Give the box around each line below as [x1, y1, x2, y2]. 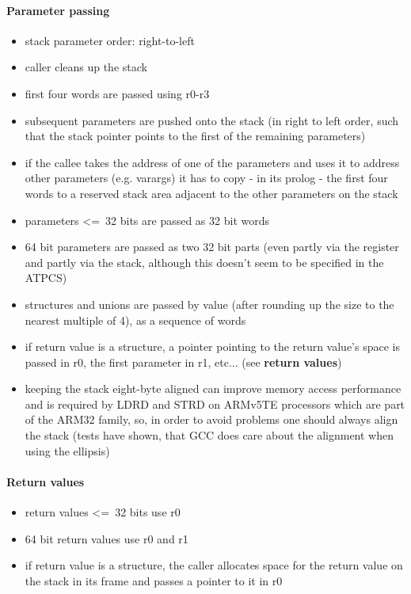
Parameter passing [6, 2, 110, 18]
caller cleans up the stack [25, 59, 147, 75]
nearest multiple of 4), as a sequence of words [25, 311, 246, 328]
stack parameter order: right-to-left [25, 32, 195, 48]
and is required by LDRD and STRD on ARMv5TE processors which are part [25, 395, 405, 412]
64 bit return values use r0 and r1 [25, 530, 188, 546]
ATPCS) [25, 269, 67, 286]
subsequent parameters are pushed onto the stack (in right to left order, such [25, 112, 399, 128]
